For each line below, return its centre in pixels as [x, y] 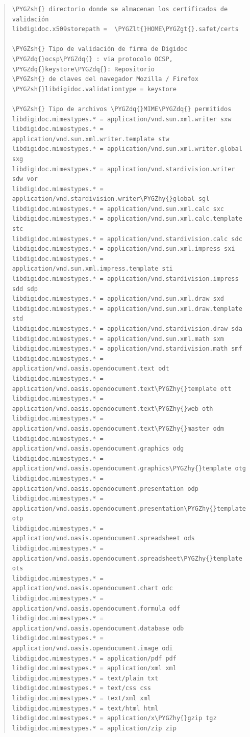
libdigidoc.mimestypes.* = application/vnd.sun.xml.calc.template [127, 219]
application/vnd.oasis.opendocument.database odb [98, 628]
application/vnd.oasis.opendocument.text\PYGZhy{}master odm [118, 428]
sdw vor [25, 179]
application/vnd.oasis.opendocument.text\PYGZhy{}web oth [112, 409]
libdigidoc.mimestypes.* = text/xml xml [81, 698]
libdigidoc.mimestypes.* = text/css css [81, 688]
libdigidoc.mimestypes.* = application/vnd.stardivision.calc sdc [127, 239]
